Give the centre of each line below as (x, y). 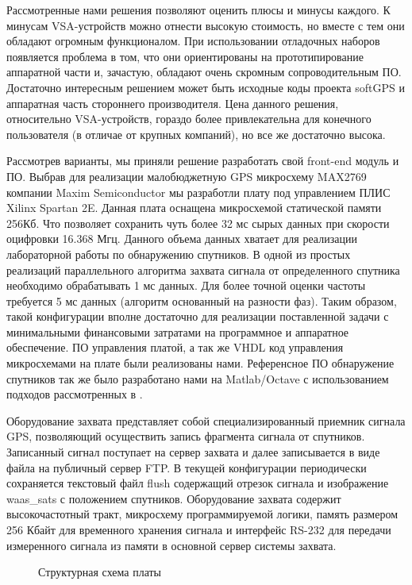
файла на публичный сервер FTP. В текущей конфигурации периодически (187, 467)
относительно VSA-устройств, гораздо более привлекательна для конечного (189, 119)
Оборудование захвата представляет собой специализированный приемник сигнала (206, 420)
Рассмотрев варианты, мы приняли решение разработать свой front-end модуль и (203, 161)
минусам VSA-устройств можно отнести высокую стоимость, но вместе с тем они (206, 25)
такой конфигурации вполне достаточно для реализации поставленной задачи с (198, 316)
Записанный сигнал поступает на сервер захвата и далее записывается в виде (193, 452)
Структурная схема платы (100, 572)
